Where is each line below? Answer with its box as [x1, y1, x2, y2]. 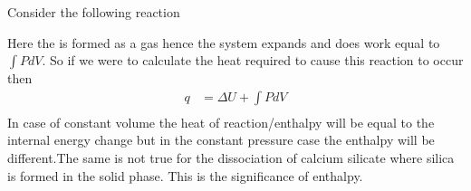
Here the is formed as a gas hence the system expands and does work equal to [7, 33, 440, 52]
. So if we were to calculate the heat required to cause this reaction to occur [42, 51, 464, 70]
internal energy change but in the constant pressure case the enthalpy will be [7, 130, 435, 149]
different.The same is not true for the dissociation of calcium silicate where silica [7, 148, 455, 167]
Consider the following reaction [7, 3, 180, 21]
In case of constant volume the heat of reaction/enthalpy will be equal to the [7, 112, 435, 131]
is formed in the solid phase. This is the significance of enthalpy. [7, 166, 363, 185]
